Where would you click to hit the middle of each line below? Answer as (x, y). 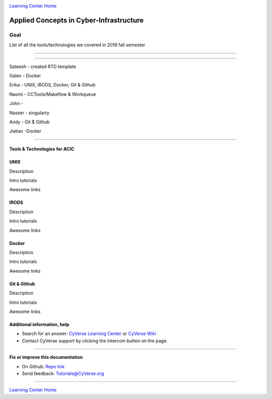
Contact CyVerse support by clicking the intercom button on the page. (95, 341)
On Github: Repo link (43, 366)
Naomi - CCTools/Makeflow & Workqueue (53, 94)
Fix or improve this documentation (46, 357)
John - (16, 104)
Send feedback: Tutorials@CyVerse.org (63, 373)
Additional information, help (39, 324)
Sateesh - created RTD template (43, 66)
